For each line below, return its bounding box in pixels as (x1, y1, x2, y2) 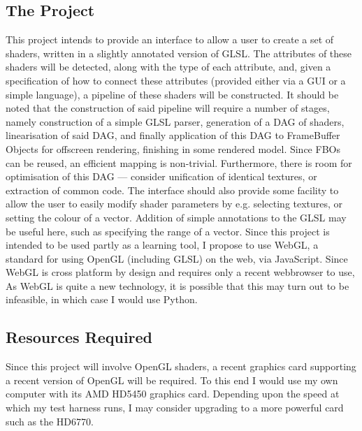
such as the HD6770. (6, 414, 94, 428)
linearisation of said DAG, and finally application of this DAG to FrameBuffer (6, 128, 340, 143)
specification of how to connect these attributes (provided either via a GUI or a (6, 73, 346, 87)
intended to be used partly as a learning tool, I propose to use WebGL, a (6, 238, 319, 252)
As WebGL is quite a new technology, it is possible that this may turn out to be (6, 278, 349, 293)
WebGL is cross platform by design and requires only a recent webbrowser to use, (6, 265, 355, 279)
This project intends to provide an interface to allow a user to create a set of (6, 32, 334, 47)
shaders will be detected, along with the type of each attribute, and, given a (6, 59, 331, 74)
